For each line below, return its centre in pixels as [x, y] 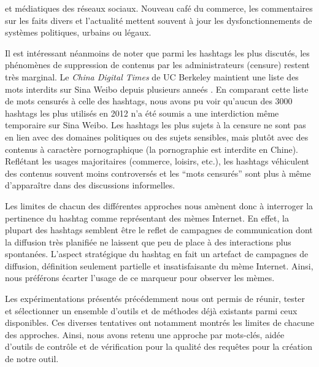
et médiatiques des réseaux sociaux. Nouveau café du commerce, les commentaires [159, 8]
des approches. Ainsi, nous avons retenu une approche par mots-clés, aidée [145, 334]
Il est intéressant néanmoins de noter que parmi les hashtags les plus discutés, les [157, 52]
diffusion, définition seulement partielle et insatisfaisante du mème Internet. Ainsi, [159, 265]
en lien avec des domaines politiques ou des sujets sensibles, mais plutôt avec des [157, 137]
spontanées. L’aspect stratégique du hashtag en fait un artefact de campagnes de [157, 254]
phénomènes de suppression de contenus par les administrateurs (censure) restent [157, 65]
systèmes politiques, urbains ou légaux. [78, 32]
